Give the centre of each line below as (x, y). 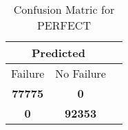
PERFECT (64, 25)
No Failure (81, 73)
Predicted (58, 53)
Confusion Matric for (64, 9)
